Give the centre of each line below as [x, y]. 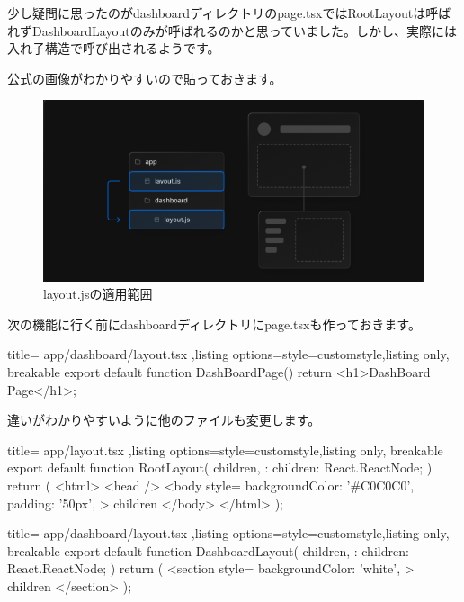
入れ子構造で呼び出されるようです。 [114, 48]
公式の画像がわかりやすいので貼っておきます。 [145, 78]
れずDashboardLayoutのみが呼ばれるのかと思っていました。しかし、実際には [232, 30]
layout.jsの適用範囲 [98, 294]
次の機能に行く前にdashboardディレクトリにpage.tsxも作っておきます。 [214, 323]
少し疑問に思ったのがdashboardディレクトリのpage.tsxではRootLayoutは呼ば [229, 13]
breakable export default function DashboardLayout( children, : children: [208, 550]
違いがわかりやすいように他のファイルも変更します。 [164, 420]
